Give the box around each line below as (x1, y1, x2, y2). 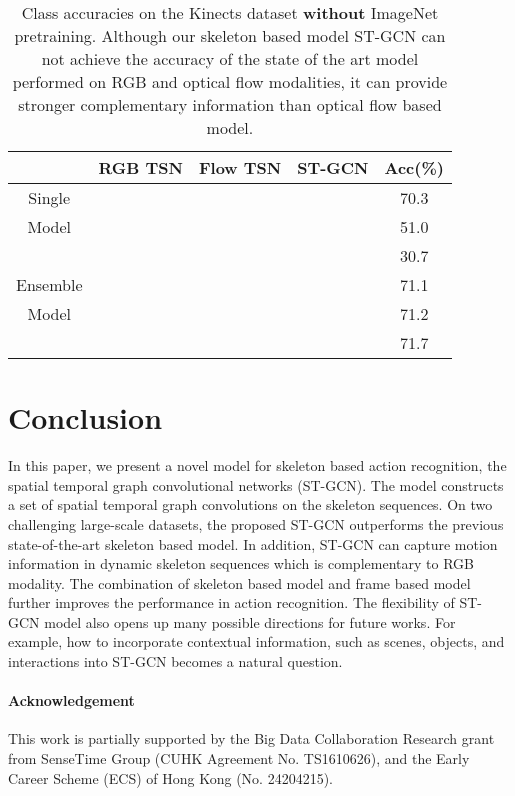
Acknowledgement (8, 690, 135, 711)
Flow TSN (198, 156, 282, 179)
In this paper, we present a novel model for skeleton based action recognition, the (8, 455, 507, 476)
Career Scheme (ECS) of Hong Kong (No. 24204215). (8, 767, 333, 788)
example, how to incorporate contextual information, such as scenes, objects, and (8, 631, 505, 652)
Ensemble (16, 273, 83, 296)
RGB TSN (98, 156, 183, 179)
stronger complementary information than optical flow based (18, 93, 442, 116)
